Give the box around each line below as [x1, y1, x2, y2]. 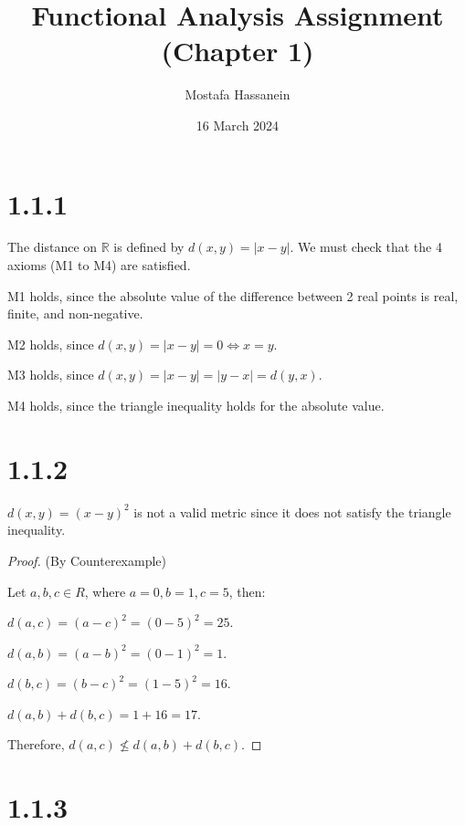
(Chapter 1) [161, 32, 314, 69]
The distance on [7, 237, 98, 256]
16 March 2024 [196, 115, 280, 134]
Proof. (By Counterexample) [7, 550, 167, 569]
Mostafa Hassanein [185, 85, 291, 104]
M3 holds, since [7, 365, 94, 384]
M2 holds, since [7, 334, 94, 353]
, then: [228, 581, 266, 600]
